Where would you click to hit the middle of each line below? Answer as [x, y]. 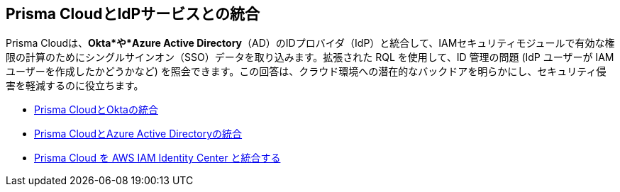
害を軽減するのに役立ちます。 [75, 86]
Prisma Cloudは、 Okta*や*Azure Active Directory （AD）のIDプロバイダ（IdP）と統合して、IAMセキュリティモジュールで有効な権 [310, 43]
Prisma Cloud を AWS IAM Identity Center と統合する [157, 158]
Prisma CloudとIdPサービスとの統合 [133, 14]
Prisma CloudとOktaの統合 [96, 110]
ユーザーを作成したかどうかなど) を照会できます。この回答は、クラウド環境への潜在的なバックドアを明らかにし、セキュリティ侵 [306, 72]
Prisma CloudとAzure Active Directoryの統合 [138, 134]
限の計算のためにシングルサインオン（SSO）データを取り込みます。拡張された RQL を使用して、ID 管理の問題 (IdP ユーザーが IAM [310, 57]
